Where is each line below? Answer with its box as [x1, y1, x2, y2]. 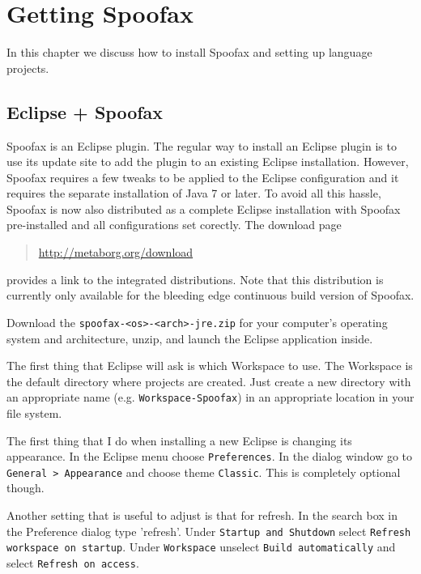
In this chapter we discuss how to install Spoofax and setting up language [6, 44, 372, 61]
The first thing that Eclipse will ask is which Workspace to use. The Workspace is [6, 357, 413, 374]
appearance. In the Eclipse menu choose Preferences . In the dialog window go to [6, 448, 413, 465]
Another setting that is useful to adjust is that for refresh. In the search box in [6, 507, 398, 524]
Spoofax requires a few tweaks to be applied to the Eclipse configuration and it [6, 168, 399, 185]
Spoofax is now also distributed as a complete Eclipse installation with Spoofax [6, 200, 401, 217]
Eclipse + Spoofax [6, 99, 164, 124]
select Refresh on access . [6, 554, 139, 571]
